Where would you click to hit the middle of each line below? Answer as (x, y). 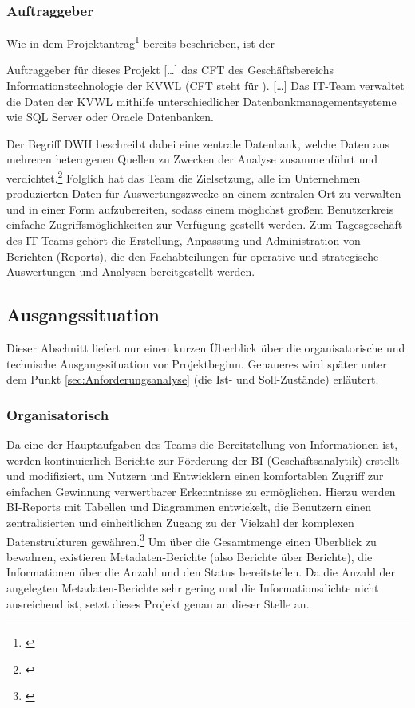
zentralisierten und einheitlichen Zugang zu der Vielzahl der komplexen (180, 523)
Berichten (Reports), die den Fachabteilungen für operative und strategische (193, 256)
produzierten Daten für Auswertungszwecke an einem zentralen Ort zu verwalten (204, 193)
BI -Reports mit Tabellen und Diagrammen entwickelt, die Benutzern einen (189, 507)
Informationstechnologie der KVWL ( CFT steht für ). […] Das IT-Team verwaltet (206, 86)
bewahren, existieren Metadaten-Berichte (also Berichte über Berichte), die (190, 556)
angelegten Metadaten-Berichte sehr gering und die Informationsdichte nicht (193, 588)
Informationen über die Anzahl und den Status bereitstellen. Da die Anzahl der (201, 572)
